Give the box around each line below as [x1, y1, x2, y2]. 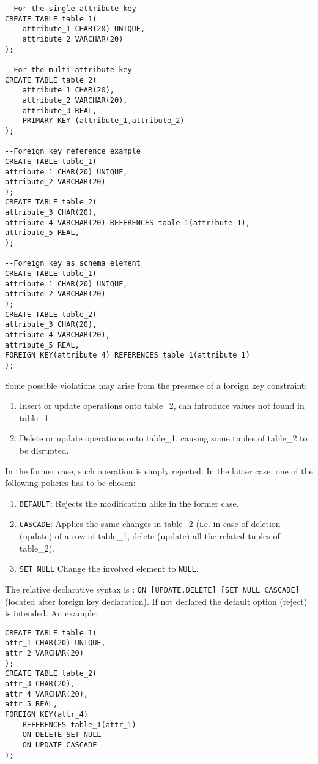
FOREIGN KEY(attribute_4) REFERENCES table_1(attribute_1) [5, 351, 250, 360]
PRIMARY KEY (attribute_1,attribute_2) [22, 116, 185, 125]
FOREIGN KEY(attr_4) [5, 710, 89, 719]
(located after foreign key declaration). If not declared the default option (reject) [5, 594, 308, 607]
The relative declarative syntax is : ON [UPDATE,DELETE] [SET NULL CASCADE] [5, 582, 300, 595]
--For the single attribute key [5, 4, 136, 13]
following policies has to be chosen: [5, 476, 136, 489]
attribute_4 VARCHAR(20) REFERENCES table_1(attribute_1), [5, 218, 250, 227]
